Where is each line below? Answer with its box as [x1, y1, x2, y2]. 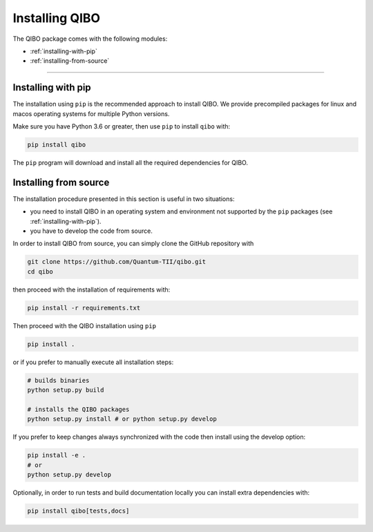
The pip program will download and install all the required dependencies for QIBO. [12, 158, 249, 167]
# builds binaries [27, 377, 90, 384]
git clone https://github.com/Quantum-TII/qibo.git [27, 258, 207, 266]
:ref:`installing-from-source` [30, 57, 110, 65]
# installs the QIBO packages [27, 405, 130, 413]
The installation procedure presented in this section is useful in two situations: [12, 194, 235, 203]
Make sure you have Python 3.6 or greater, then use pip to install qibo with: [12, 122, 231, 131]
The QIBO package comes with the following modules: [12, 35, 168, 43]
